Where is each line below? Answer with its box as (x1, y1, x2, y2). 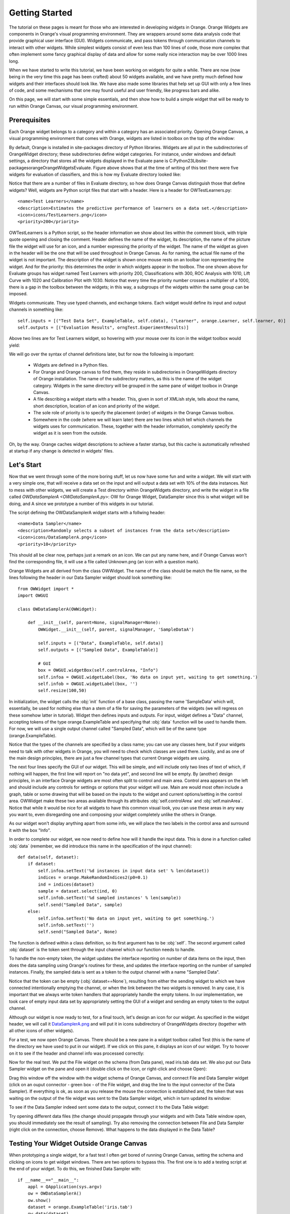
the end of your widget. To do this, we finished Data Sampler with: (9, 1166, 141, 1172)
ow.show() (27, 1197, 51, 1203)
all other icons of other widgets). (9, 1028, 74, 1034)
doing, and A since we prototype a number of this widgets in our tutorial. (9, 501, 154, 506)
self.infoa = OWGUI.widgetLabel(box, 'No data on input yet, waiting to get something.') (38, 674, 258, 680)
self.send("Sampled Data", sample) (38, 902, 123, 908)
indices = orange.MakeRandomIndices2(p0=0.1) (38, 875, 148, 880)
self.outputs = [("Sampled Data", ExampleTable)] (38, 647, 159, 653)
